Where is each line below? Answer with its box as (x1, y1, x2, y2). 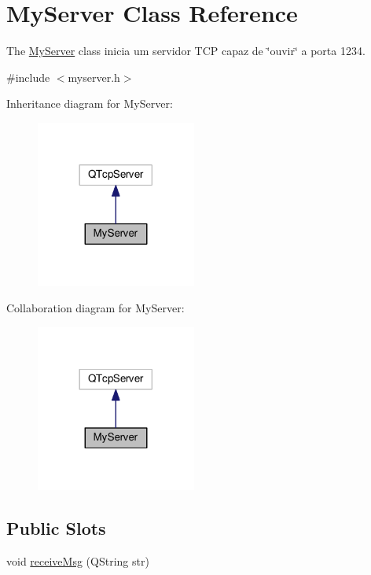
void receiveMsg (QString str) (6, 553, 149, 569)
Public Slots (6, 516, 106, 540)
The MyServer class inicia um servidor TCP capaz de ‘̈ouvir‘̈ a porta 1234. (6, 42, 365, 59)
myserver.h (68, 68, 120, 85)
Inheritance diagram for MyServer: (6, 95, 173, 112)
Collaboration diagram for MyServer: (6, 300, 185, 316)
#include (6, 68, 50, 85)
